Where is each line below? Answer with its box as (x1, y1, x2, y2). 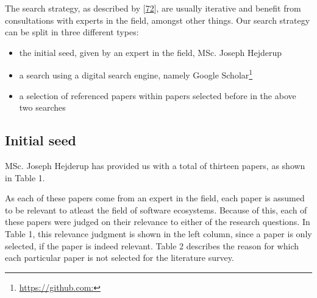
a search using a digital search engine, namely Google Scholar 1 (19, 67, 253, 81)
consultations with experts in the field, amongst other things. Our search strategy (5, 13, 310, 26)
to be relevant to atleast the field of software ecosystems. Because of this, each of (5, 203, 307, 216)
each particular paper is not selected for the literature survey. (5, 251, 234, 264)
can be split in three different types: (5, 26, 139, 38)
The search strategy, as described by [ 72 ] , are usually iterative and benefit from (5, 2, 301, 14)
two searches (19, 101, 66, 114)
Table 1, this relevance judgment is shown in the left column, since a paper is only (5, 227, 312, 240)
